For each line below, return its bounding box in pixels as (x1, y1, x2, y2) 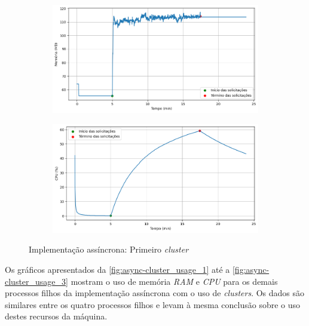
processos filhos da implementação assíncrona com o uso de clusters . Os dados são (5, 287, 305, 299)
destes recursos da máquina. (5, 310, 108, 322)
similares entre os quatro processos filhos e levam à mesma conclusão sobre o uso (5, 298, 301, 310)
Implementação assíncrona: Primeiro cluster (29, 243, 189, 256)
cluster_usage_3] (5, 275, 68, 287)
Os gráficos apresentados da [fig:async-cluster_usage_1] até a (5, 263, 230, 275)
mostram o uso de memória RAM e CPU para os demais (71, 275, 278, 287)
